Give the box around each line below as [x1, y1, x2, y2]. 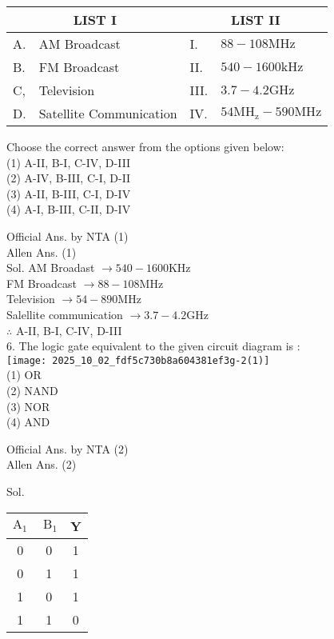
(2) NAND [6, 381, 58, 398]
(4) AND [6, 413, 50, 430]
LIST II [231, 10, 280, 29]
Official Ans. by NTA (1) [6, 227, 129, 244]
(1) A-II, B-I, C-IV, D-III [6, 154, 131, 170]
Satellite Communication [38, 104, 177, 122]
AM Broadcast [38, 34, 121, 53]
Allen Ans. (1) [6, 243, 77, 260]
